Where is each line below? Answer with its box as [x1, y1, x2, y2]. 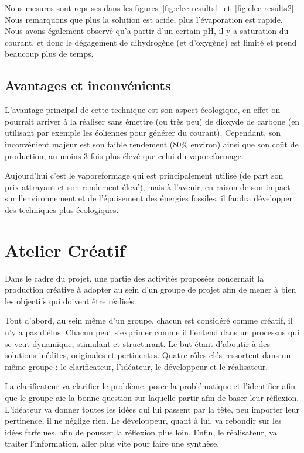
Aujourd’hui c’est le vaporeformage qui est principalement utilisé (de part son [5, 169, 283, 181]
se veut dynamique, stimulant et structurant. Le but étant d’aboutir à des [5, 337, 270, 349]
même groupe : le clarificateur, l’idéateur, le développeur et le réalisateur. [5, 360, 268, 372]
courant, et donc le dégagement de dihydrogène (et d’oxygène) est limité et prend [5, 36, 297, 48]
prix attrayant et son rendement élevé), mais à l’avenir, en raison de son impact [5, 180, 291, 193]
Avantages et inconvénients [5, 76, 171, 94]
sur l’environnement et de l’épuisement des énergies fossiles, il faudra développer [5, 192, 293, 204]
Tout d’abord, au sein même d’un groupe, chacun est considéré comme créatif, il [5, 314, 293, 327]
